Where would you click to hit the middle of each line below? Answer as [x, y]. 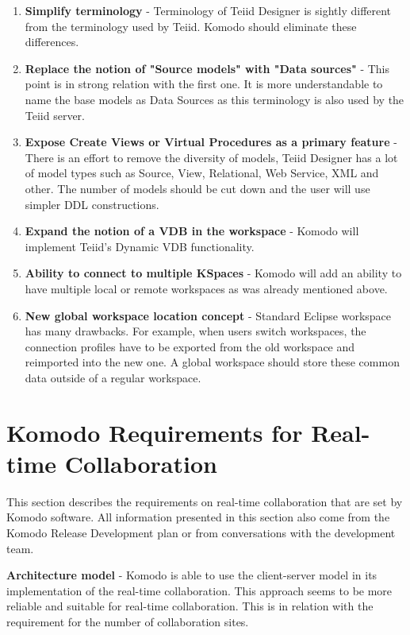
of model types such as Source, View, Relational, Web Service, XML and [202, 173]
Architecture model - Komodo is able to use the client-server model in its [192, 575]
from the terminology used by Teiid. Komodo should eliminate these [191, 26]
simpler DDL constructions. [92, 204]
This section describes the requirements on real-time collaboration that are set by [205, 501]
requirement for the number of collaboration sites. [128, 621]
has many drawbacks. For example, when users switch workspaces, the [195, 331]
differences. [52, 42]
